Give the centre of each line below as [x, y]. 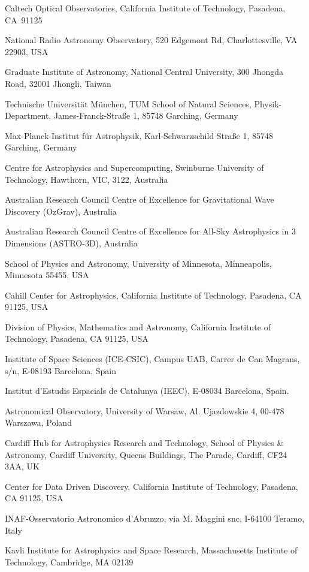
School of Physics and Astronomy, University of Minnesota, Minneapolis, [138, 263]
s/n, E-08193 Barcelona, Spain [61, 370]
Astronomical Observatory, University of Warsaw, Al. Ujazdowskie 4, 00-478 [145, 410]
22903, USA [27, 51]
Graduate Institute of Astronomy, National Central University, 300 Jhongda [144, 72]
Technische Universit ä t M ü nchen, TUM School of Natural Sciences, [128, 103]
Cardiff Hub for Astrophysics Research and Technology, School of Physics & [144, 443]
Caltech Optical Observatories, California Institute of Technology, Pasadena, [145, 8]
